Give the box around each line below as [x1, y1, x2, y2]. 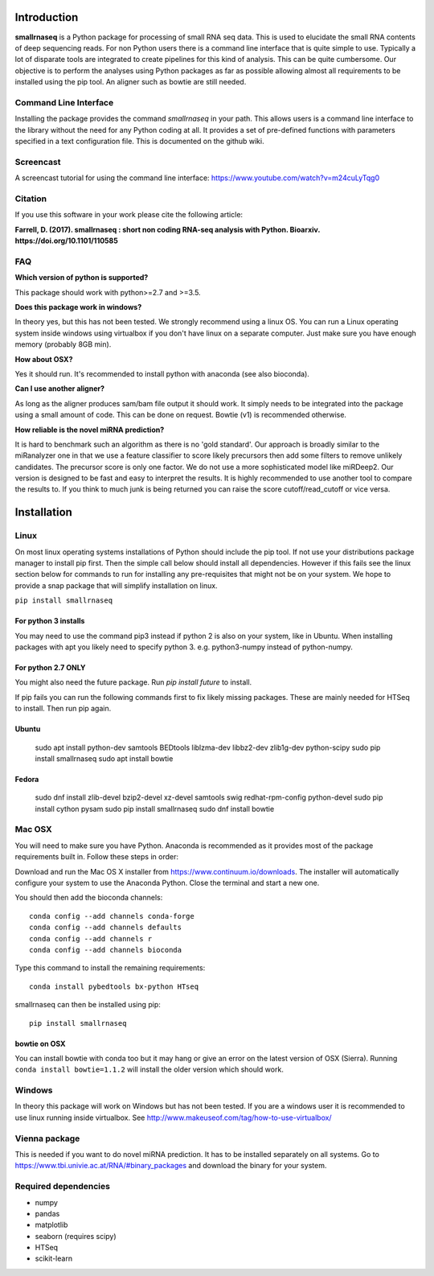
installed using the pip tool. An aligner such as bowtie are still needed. [14, 77, 247, 87]
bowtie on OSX [14, 1039, 66, 1048]
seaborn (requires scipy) [35, 1231, 117, 1241]
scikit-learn [35, 1253, 72, 1263]
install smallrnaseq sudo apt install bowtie [35, 753, 174, 764]
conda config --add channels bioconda [29, 945, 182, 954]
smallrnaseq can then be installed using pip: [14, 1000, 161, 1010]
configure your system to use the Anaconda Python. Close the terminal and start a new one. [14, 878, 320, 887]
